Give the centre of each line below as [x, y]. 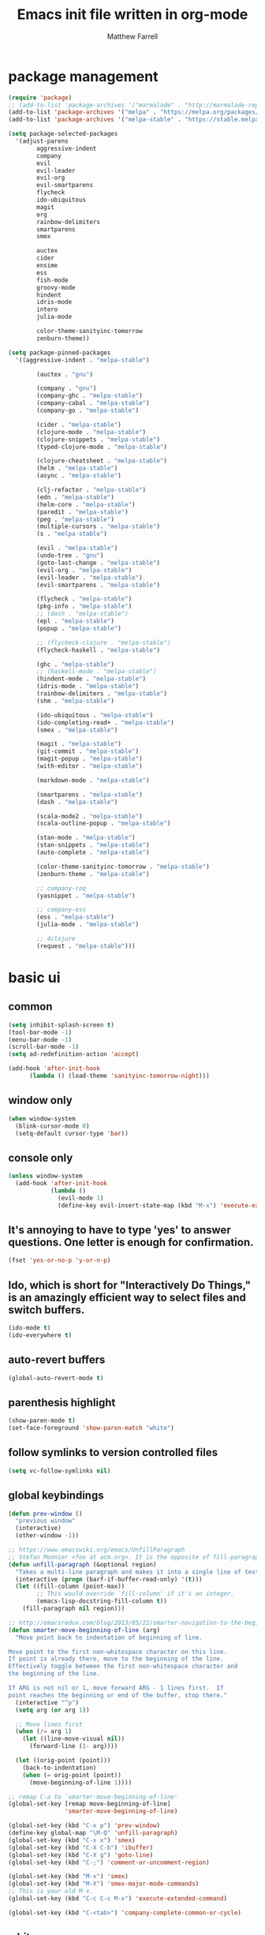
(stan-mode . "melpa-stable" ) [86, 838]
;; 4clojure [56, 939]
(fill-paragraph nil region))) [74, 1609]
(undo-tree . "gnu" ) [70, 556]
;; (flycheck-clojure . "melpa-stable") [104, 642]
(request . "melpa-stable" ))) [86, 946]
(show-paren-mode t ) [42, 1421]
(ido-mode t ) [30, 1328]
